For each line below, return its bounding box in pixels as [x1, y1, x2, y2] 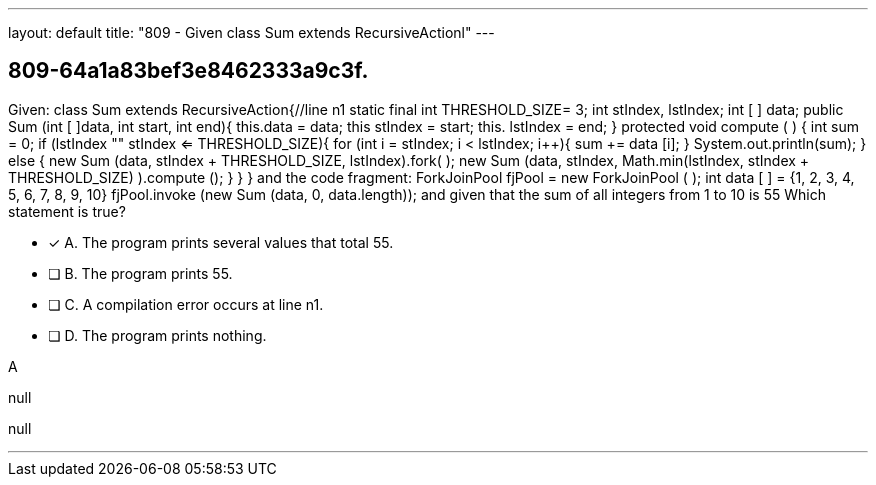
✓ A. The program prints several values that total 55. [48, 233, 394, 251]
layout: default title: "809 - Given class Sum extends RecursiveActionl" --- [8, 24, 495, 41]
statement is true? [8, 202, 126, 220]
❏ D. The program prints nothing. [48, 326, 267, 344]
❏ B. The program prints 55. [48, 264, 233, 282]
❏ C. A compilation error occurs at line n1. [48, 295, 324, 313]
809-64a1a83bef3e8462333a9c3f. [8, 58, 369, 84]
